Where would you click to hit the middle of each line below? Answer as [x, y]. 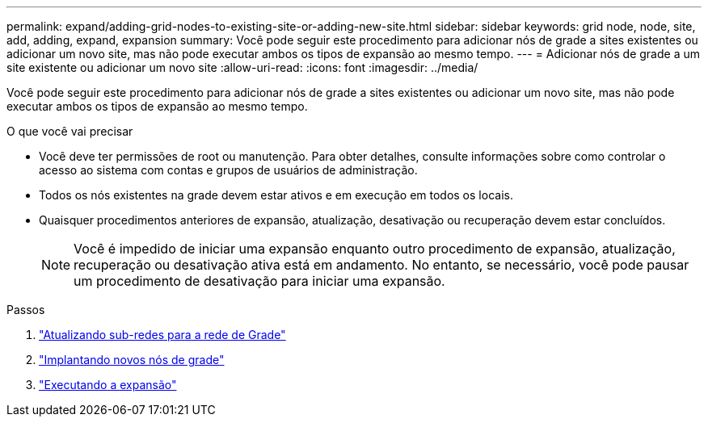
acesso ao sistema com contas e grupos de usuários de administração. [228, 170]
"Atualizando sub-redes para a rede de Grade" [162, 335]
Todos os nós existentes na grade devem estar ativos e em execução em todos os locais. [276, 195]
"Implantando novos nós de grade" [132, 360]
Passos [26, 310]
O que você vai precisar [70, 131]
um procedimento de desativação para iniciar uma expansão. [259, 281]
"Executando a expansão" [108, 385]
